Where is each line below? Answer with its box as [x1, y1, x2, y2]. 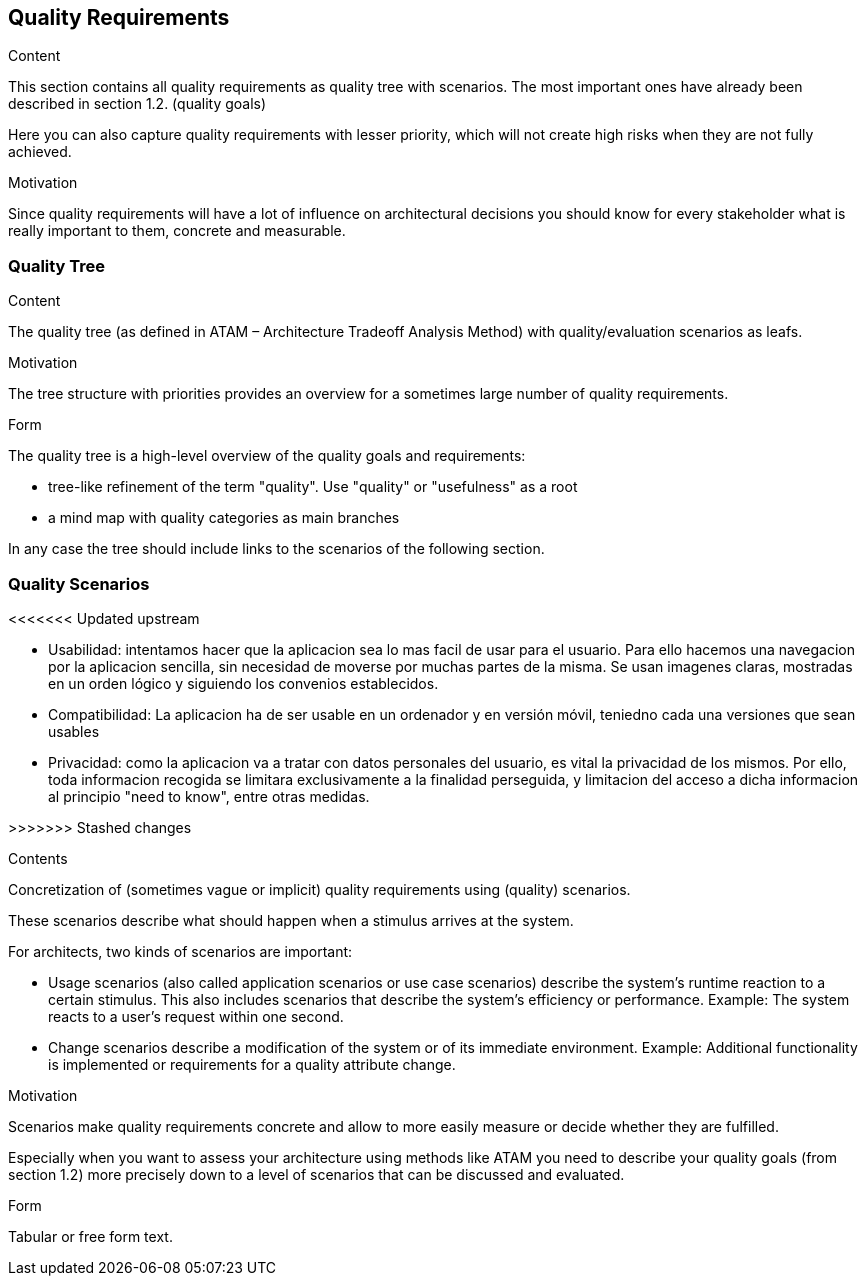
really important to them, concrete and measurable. [8, 222, 346, 240]
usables [48, 722, 100, 740]
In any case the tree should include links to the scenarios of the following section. [8, 540, 545, 558]
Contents [8, 849, 68, 867]
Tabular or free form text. [8, 1227, 173, 1245]
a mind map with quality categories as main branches [48, 509, 400, 527]
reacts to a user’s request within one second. [48, 1007, 344, 1025]
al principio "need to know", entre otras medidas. [48, 787, 370, 805]
